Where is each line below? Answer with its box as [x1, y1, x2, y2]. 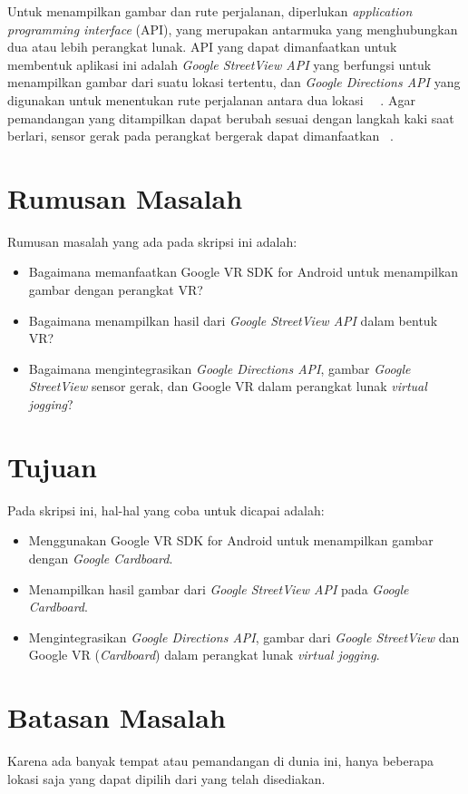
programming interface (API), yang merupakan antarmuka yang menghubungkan [7, 19, 458, 38]
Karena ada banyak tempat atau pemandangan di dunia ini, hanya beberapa [7, 751, 434, 770]
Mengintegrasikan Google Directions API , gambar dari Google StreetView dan [28, 627, 460, 646]
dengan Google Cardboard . [28, 548, 173, 567]
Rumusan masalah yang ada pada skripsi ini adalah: [7, 231, 297, 250]
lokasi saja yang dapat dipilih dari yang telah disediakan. [7, 769, 326, 788]
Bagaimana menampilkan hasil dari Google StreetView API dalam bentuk [28, 310, 438, 329]
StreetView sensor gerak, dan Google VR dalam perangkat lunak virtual [28, 377, 427, 396]
